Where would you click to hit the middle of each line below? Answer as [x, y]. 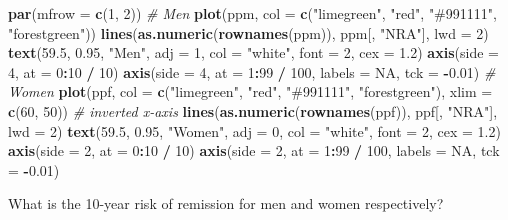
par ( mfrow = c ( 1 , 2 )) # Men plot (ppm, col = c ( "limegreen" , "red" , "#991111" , [252, 13]
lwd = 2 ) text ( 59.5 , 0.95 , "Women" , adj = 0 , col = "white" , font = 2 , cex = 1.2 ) [254, 130]
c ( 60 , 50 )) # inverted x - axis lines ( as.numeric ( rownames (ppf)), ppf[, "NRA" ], [253, 110]
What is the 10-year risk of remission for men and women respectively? [226, 203]
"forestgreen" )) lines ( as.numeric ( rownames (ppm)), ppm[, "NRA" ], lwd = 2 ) [248, 32]
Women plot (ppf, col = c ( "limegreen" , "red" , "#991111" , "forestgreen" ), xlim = [250, 91]
